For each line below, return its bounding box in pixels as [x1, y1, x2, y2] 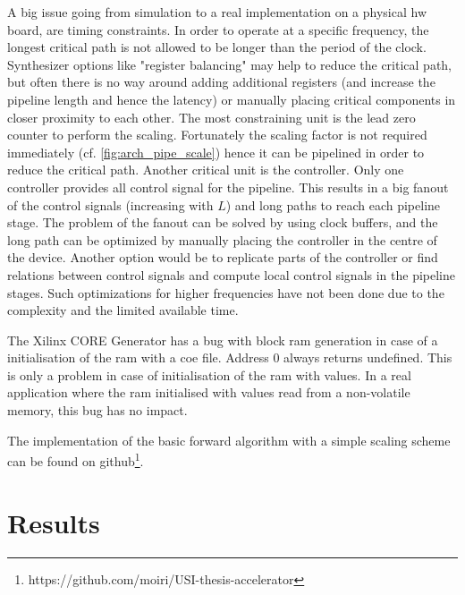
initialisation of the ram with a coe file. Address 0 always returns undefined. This [7, 348, 452, 367]
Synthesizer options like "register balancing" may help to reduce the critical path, [7, 55, 452, 73]
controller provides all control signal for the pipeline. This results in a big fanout [7, 177, 449, 196]
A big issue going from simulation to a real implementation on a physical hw [7, 3, 427, 21]
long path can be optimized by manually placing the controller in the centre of [7, 230, 437, 249]
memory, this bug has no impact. [7, 401, 188, 420]
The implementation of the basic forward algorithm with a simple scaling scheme [7, 430, 451, 449]
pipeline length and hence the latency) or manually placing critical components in [7, 89, 456, 108]
